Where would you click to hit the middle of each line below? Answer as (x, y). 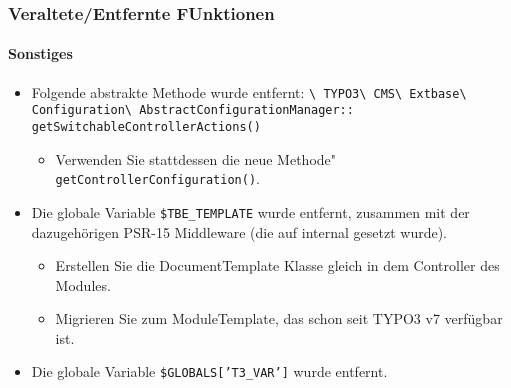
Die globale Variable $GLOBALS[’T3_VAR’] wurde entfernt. (209, 371)
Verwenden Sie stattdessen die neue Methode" (196, 158)
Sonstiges (40, 53)
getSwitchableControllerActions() (146, 126)
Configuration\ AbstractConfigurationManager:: (192, 110)
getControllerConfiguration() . (157, 178)
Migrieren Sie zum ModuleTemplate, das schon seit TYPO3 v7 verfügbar (279, 318)
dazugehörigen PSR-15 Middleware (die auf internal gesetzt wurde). (239, 231)
